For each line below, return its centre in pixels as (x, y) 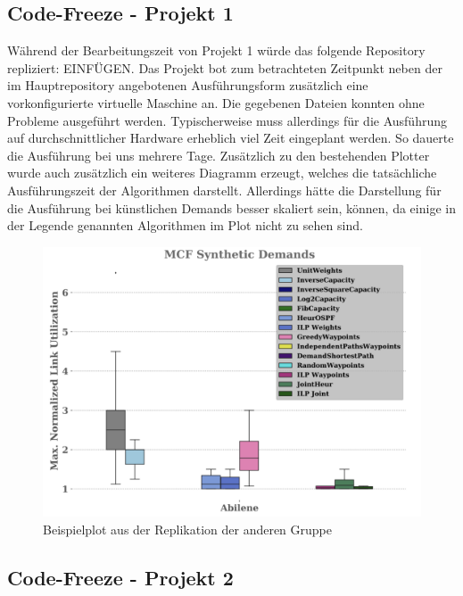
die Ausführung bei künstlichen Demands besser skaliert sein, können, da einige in (231, 207)
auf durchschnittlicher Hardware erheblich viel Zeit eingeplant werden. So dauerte (231, 138)
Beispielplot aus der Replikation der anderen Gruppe (188, 529)
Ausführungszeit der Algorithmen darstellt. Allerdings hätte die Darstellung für (224, 190)
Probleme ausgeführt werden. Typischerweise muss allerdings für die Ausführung (227, 120)
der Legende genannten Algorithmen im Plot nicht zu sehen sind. (185, 225)
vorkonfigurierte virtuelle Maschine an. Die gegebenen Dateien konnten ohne (216, 102)
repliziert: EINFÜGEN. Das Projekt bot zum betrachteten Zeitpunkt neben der (225, 67)
